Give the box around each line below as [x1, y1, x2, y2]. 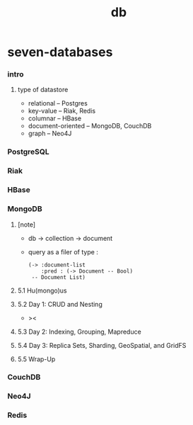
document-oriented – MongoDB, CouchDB [28, 122, 152, 130]
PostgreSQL [7, 147, 49, 157]
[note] [17, 220, 36, 229]
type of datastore [17, 86, 69, 94]
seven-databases [7, 44, 113, 60]
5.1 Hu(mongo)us [17, 286, 67, 295]
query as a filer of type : [28, 247, 99, 256]
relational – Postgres [28, 99, 88, 108]
